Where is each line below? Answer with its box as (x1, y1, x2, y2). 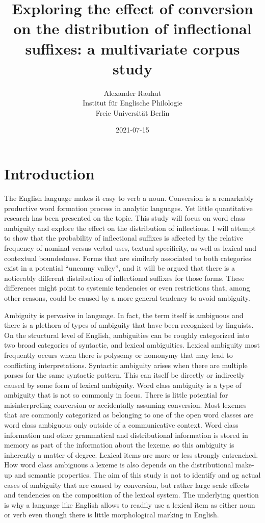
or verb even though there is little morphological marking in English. (4, 509, 219, 520)
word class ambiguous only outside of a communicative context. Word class (4, 420, 238, 430)
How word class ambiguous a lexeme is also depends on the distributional (4, 459, 233, 470)
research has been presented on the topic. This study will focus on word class (4, 213, 245, 223)
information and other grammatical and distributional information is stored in (4, 429, 248, 440)
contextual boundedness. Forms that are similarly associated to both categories (4, 252, 251, 263)
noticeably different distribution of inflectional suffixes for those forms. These (4, 272, 245, 283)
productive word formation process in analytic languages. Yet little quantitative (4, 202, 253, 213)
